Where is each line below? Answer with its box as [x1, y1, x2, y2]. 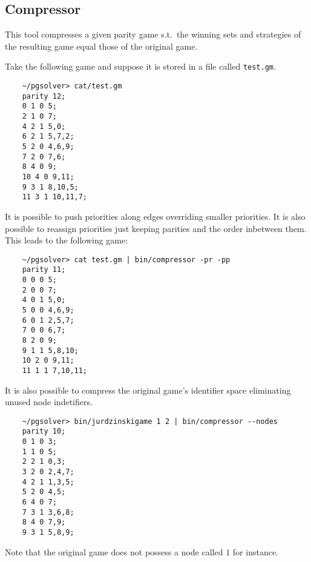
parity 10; [22, 427, 66, 436]
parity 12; [22, 91, 66, 101]
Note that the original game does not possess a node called [5, 545, 223, 558]
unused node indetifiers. [5, 395, 93, 408]
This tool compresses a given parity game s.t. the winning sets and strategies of [5, 28, 301, 41]
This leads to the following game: [5, 234, 128, 246]
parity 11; [22, 265, 66, 274]
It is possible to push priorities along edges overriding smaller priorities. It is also [5, 210, 306, 222]
